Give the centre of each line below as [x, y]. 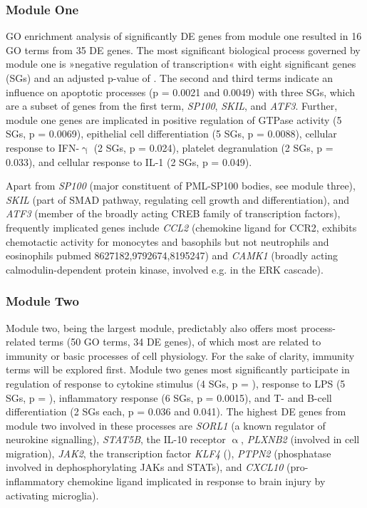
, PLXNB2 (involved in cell [300, 439]
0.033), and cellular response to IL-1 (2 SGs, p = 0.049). [129, 161]
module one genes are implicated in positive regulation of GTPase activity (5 [174, 119]
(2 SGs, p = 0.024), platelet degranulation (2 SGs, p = [213, 147]
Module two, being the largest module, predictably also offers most [152, 327]
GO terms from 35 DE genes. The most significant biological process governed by [183, 50]
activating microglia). [52, 495]
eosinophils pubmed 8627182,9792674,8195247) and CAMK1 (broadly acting [172, 255]
